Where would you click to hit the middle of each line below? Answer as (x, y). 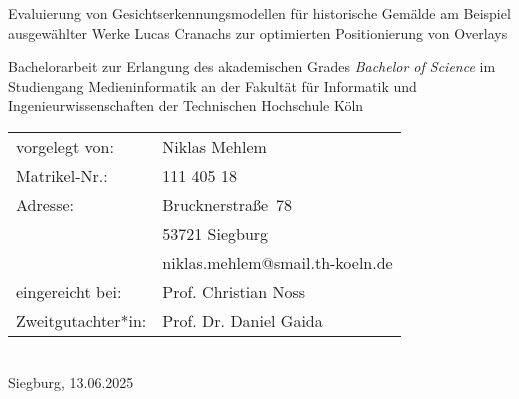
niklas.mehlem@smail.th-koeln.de (277, 262)
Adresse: (45, 204)
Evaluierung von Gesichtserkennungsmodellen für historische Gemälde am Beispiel (259, 13)
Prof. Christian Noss (234, 291)
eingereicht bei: (69, 291)
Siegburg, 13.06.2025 (71, 381)
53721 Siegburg (215, 233)
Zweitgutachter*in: (81, 320)
